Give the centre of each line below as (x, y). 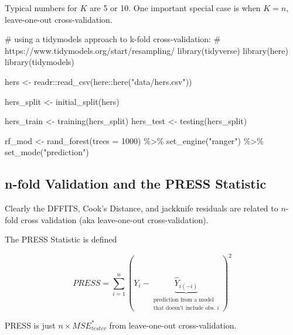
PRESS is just (30, 325)
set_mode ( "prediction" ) (47, 152)
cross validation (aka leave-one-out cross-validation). (115, 219)
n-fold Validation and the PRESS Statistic (136, 184)
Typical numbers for (41, 8)
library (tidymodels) (40, 62)
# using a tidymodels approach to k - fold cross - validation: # (113, 39)
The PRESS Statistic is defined (61, 239)
